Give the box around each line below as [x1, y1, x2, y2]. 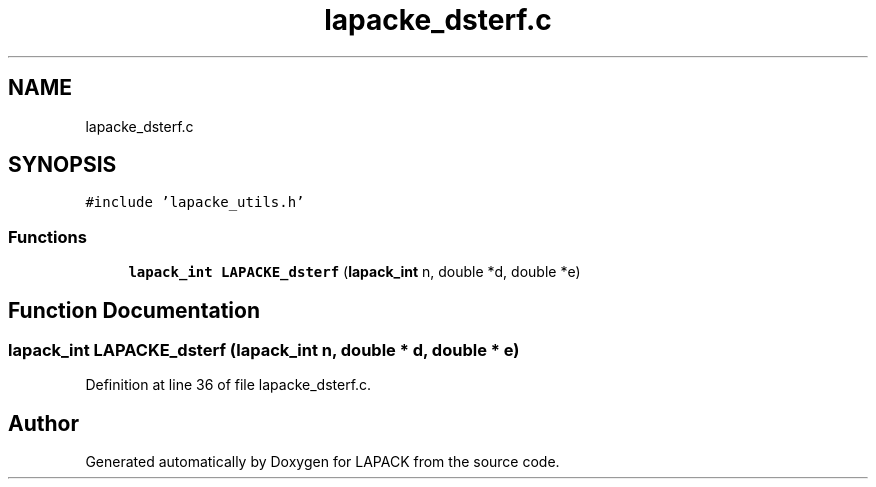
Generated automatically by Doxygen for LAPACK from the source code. [85, 453, 560, 471]
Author [8, 410, 79, 436]
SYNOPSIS [8, 152, 117, 178]
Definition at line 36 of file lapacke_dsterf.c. [85, 376, 372, 394]
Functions [8, 226, 87, 247]
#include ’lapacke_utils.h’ [85, 194, 305, 211]
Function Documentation [8, 297, 260, 323]
